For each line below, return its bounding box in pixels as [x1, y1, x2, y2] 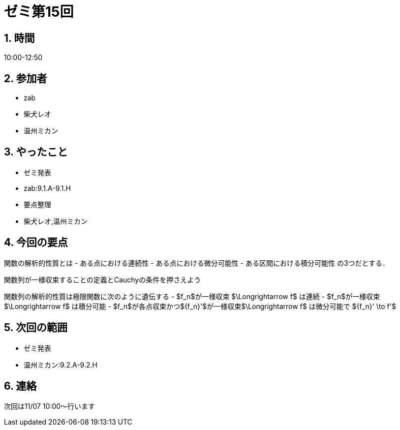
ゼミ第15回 [4, 3, 74, 20]
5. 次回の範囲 [4, 321, 67, 334]
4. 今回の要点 [4, 236, 68, 249]
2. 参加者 [4, 72, 47, 85]
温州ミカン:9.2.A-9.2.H [24, 360, 97, 369]
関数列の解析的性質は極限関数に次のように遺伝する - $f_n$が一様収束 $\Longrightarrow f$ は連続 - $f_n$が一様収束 [4, 292, 380, 301]
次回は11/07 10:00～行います [4, 402, 95, 411]
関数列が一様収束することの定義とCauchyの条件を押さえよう [4, 275, 201, 284]
